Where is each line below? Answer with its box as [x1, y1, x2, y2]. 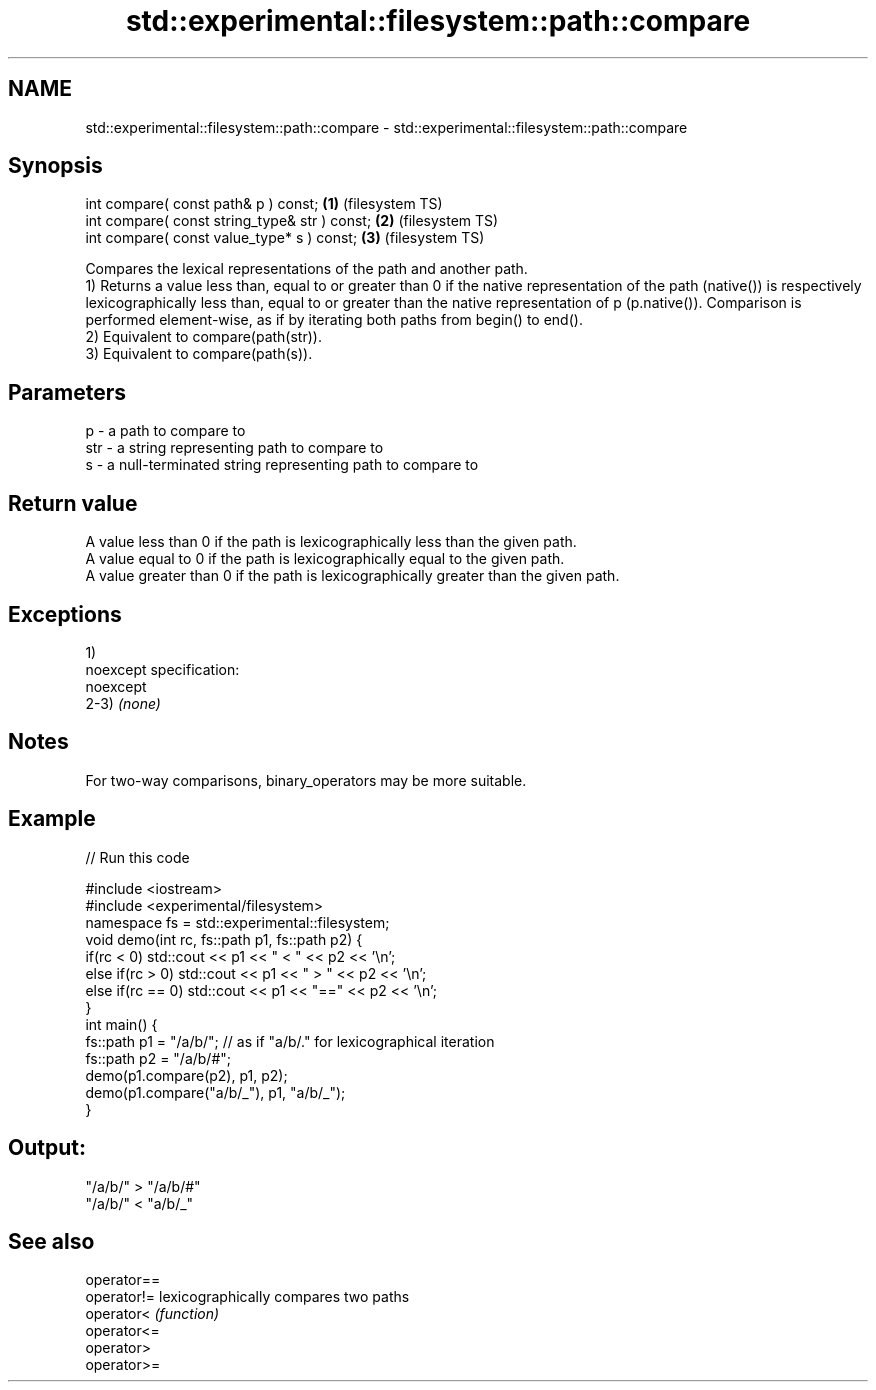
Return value [8, 490, 138, 516]
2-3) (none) [85, 694, 161, 712]
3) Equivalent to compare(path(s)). [85, 345, 313, 363]
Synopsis [8, 153, 103, 179]
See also [8, 1228, 95, 1254]
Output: [8, 1135, 86, 1161]
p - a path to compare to [85, 422, 246, 440]
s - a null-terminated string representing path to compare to [85, 456, 479, 474]
